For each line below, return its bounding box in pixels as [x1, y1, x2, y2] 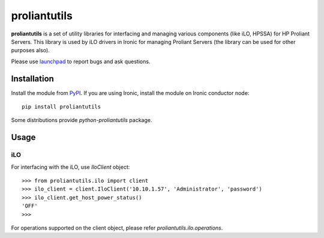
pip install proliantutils [22, 103, 101, 111]
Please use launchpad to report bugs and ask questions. [11, 58, 151, 65]
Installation [11, 73, 54, 84]
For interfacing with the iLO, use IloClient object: [11, 163, 130, 171]
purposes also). [11, 47, 50, 54]
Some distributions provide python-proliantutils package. [11, 117, 152, 124]
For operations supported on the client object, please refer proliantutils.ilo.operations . [11, 224, 223, 231]
